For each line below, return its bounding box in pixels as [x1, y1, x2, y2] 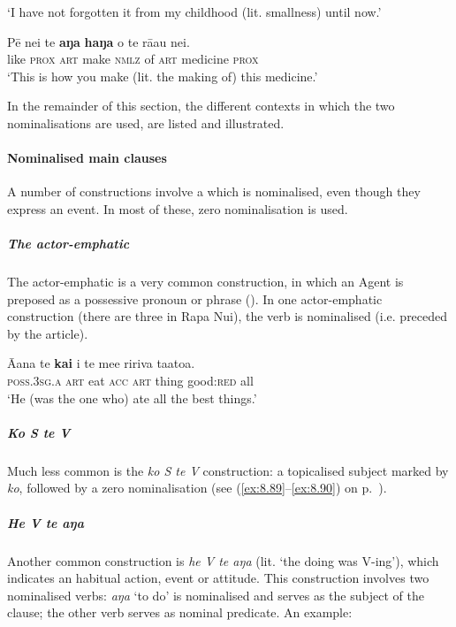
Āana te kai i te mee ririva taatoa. [7, 354, 195, 372]
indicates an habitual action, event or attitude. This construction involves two [7, 569, 429, 587]
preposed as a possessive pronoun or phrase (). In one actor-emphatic [7, 289, 383, 308]
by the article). [7, 324, 88, 342]
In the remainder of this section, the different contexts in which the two [7, 96, 395, 115]
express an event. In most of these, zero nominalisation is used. [7, 199, 348, 218]
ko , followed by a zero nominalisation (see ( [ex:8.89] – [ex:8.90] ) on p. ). [7, 478, 387, 497]
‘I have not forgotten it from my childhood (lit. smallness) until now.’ [7, 3, 382, 20]
